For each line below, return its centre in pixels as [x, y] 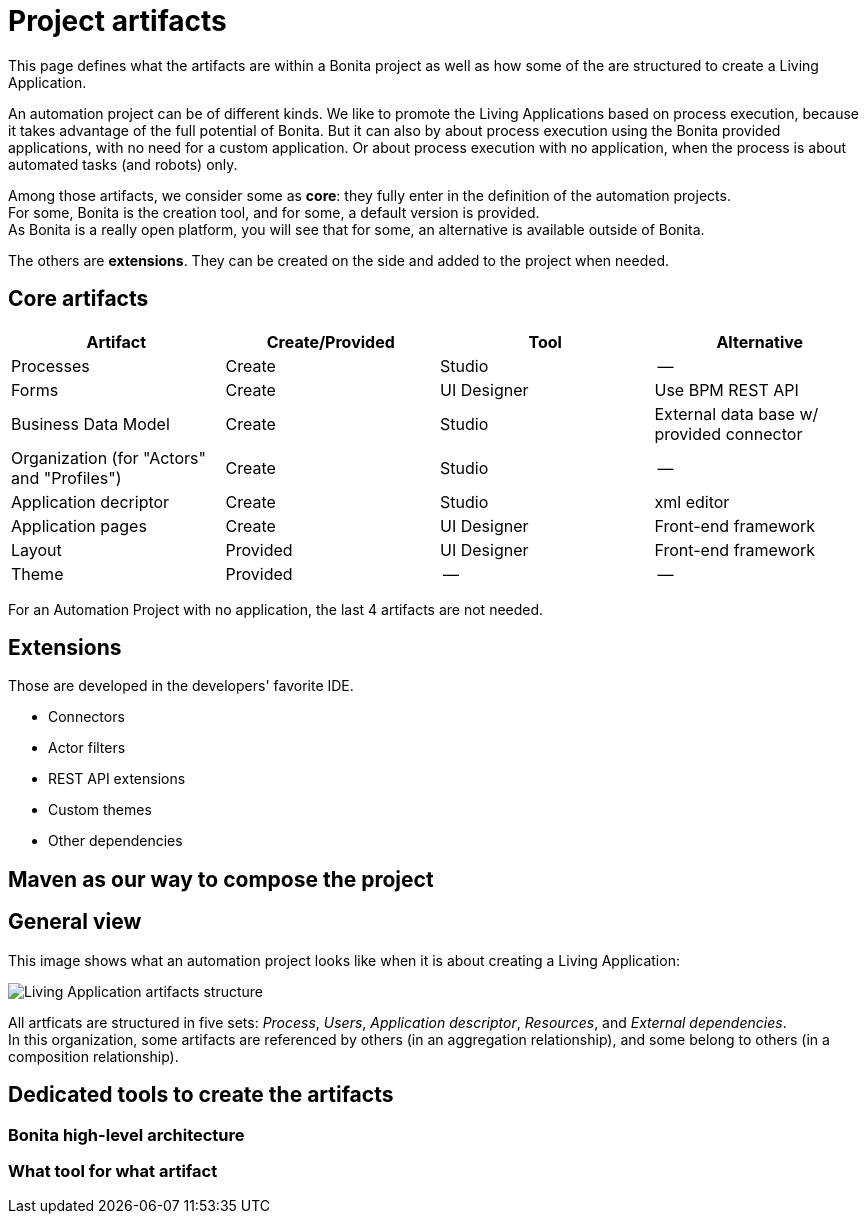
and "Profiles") [66, 477]
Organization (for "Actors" [108, 457]
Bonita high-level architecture [126, 1134]
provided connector [728, 433]
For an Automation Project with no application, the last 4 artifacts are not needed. [276, 609]
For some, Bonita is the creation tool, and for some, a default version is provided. [274, 212]
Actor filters [87, 748]
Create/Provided [330, 341]
